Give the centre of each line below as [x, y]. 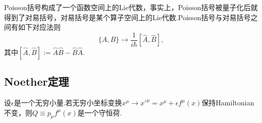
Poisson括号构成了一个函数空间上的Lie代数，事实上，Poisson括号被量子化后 [127, 7]
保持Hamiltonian [228, 103]
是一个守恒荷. [100, 112]
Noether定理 [37, 81]
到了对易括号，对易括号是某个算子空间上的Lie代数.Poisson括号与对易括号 [131, 17]
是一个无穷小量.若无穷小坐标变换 [68, 103]
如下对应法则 [39, 27]
